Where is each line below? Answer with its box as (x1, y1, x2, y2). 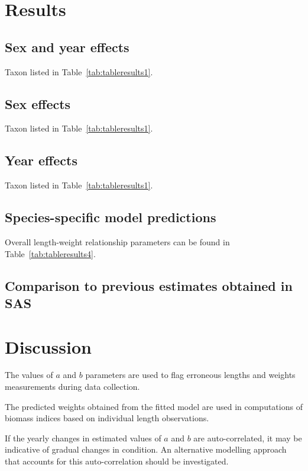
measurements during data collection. (5, 380, 140, 393)
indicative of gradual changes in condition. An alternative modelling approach (5, 443, 287, 456)
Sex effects (5, 94, 71, 113)
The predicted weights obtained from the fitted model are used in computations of (5, 400, 303, 412)
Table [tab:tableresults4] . (5, 247, 96, 259)
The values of (5, 369, 53, 381)
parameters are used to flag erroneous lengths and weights (85, 369, 296, 381)
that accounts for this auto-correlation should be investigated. (5, 455, 229, 467)
